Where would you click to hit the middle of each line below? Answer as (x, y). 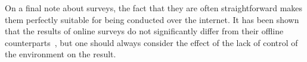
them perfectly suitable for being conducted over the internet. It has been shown (152, 19)
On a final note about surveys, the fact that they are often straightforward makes (154, 8)
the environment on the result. (61, 54)
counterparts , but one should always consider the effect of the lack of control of (151, 42)
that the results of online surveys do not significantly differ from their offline (144, 31)
